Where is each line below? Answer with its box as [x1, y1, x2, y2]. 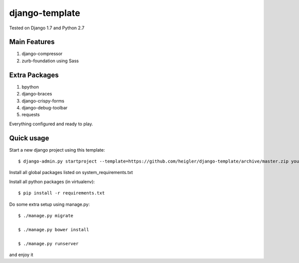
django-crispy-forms [21, 97, 65, 104]
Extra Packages [9, 71, 59, 79]
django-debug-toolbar [21, 104, 68, 110]
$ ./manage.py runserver [18, 241, 79, 246]
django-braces [21, 91, 52, 97]
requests [21, 112, 40, 118]
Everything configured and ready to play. [9, 121, 93, 127]
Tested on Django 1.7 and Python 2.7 [9, 25, 85, 31]
